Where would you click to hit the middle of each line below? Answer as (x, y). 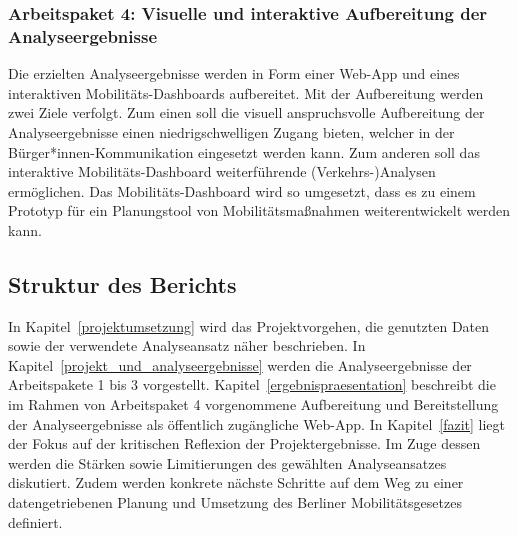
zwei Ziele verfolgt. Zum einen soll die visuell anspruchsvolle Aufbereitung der (246, 112)
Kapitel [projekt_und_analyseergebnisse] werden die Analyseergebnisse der (240, 364)
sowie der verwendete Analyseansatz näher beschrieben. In (187, 345)
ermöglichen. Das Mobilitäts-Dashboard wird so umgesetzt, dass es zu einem (242, 190)
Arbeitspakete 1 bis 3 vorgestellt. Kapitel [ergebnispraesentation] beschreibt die (252, 384)
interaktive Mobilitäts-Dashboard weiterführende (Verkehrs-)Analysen (222, 171)
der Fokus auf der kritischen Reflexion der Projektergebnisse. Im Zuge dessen (244, 443)
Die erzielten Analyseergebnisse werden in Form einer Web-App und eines (234, 73)
